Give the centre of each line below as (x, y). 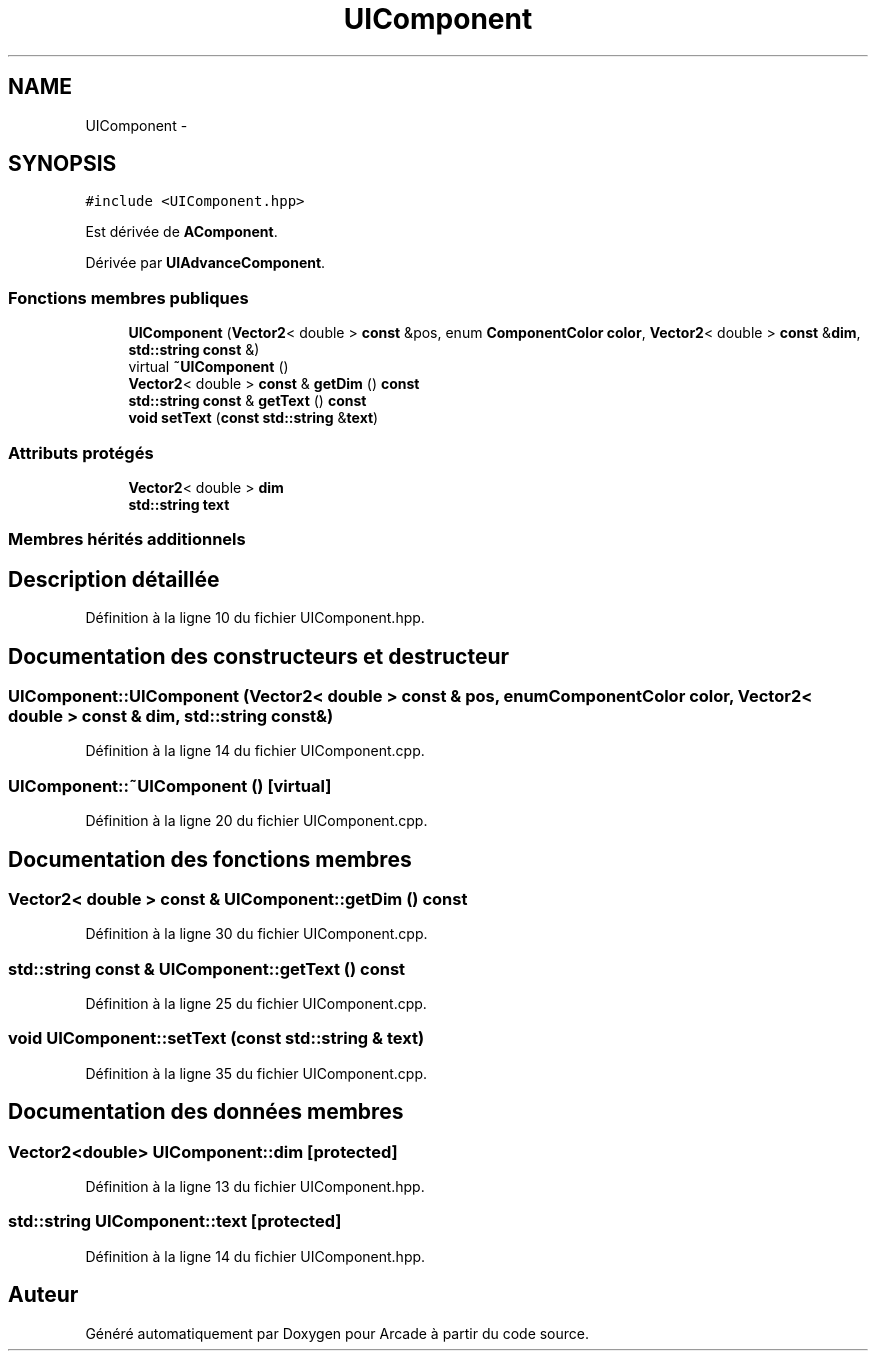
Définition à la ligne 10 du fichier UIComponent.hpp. (255, 618)
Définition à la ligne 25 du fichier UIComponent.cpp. (256, 1004)
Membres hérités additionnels (127, 539)
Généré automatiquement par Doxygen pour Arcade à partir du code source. (337, 1333)
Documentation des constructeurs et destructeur (259, 656)
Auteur (43, 1295)
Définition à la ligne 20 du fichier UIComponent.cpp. (256, 821)
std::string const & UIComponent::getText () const (207, 968)
